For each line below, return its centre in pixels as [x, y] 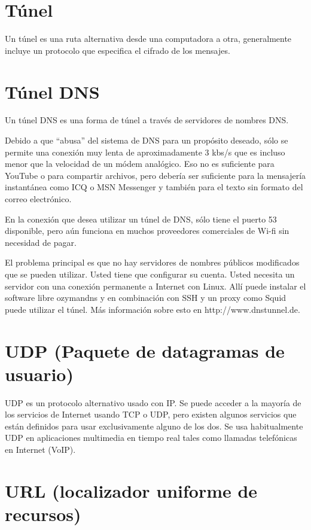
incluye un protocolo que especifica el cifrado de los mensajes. [118, 50]
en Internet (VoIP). [40, 450]
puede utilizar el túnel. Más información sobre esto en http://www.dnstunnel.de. [153, 309]
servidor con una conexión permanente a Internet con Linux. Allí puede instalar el [155, 286]
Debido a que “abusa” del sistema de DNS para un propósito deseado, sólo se [147, 140]
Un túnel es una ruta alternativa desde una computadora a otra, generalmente [148, 39]
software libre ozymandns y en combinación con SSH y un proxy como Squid [146, 298]
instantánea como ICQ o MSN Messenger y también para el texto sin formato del [154, 187]
